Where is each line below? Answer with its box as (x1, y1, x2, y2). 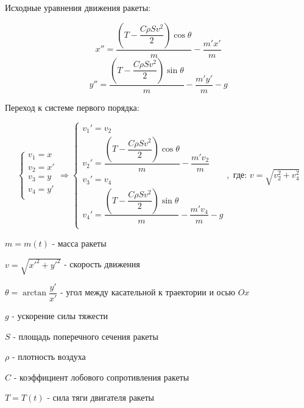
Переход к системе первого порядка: (5, 100, 140, 113)
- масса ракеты (52, 236, 107, 249)
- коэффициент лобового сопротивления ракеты (13, 370, 189, 383)
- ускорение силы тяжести (12, 309, 108, 322)
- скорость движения (64, 258, 140, 270)
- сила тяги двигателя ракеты (47, 391, 155, 404)
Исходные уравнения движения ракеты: (5, 1, 151, 13)
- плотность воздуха (12, 350, 86, 363)
